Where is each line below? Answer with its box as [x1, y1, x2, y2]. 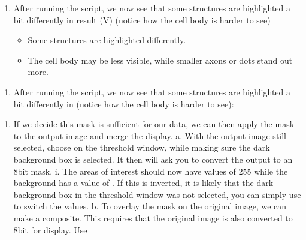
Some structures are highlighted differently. [28, 34, 186, 46]
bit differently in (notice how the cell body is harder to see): [13, 97, 234, 110]
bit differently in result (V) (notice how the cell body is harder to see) [13, 13, 271, 26]
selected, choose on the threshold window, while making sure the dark [13, 141, 270, 154]
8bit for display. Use [13, 223, 87, 236]
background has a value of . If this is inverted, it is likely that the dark [13, 176, 274, 189]
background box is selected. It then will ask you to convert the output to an [13, 152, 293, 165]
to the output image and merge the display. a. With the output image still [13, 129, 287, 142]
